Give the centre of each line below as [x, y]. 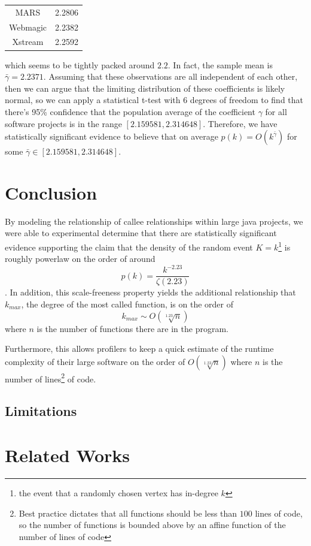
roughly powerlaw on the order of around [80, 259]
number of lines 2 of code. [51, 378]
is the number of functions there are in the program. [132, 328]
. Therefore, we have [240, 123]
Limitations [41, 411]
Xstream [28, 42]
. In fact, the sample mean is [220, 64]
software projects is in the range [63, 123]
